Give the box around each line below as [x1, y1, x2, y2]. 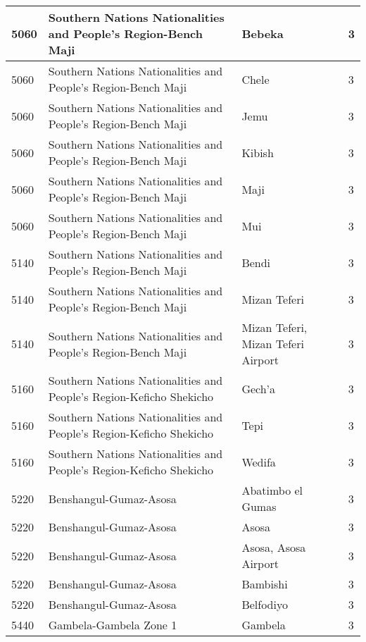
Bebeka [241, 25, 284, 42]
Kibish [241, 144, 274, 161]
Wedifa [241, 453, 276, 470]
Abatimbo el [241, 482, 303, 498]
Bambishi [241, 576, 288, 592]
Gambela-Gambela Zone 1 [48, 617, 177, 633]
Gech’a [241, 380, 276, 397]
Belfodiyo [241, 596, 288, 612]
